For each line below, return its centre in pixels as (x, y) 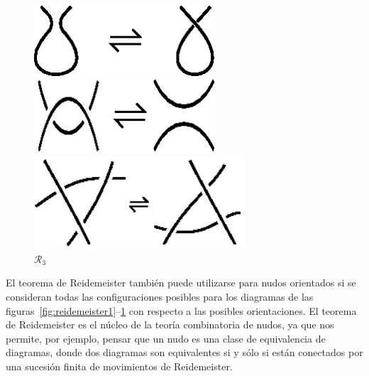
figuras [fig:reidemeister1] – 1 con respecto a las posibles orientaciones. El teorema (181, 310)
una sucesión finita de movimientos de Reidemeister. (119, 366)
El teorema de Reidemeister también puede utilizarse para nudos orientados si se (181, 283)
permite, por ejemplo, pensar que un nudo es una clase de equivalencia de (166, 338)
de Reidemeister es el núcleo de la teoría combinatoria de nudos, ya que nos (170, 324)
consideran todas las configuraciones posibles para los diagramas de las (160, 297)
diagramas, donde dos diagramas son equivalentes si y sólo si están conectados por (184, 352)
